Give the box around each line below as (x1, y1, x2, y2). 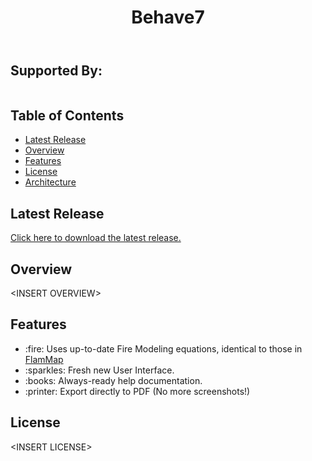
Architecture (24, 176, 77, 188)
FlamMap (24, 353, 64, 365)
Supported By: (10, 62, 103, 80)
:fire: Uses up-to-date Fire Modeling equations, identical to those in (24, 342, 303, 355)
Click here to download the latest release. (10, 232, 182, 244)
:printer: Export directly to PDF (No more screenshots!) (24, 385, 251, 397)
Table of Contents (10, 107, 125, 124)
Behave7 (131, 6, 205, 29)
